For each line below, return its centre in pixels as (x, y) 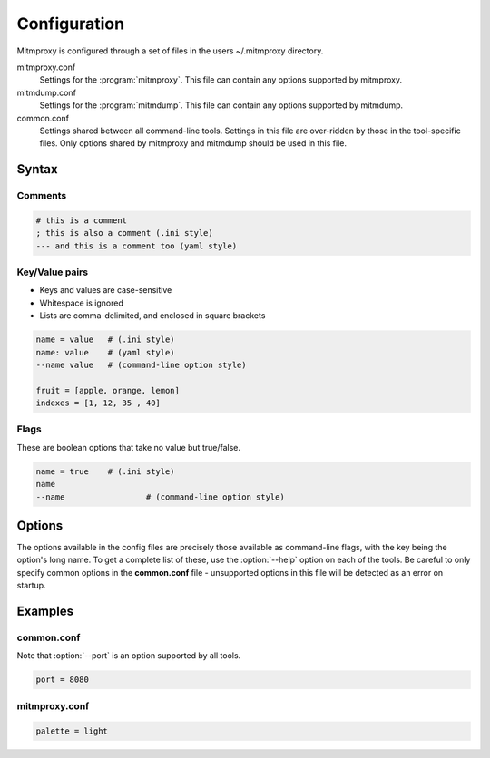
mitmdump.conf (47, 92)
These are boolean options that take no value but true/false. (128, 447)
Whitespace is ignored (82, 303)
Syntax (37, 169)
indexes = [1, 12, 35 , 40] (98, 403)
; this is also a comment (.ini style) (124, 233)
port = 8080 (63, 680)
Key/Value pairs (53, 272)
